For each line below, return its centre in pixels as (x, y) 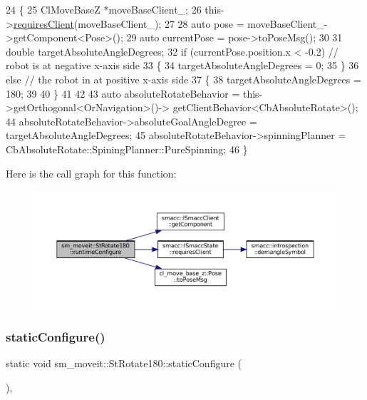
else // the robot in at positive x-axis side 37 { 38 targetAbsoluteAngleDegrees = (183, 79)
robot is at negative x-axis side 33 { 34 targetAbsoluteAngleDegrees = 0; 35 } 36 (182, 65)
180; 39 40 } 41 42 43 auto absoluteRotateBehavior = (123, 93)
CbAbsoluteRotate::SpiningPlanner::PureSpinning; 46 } (127, 149)
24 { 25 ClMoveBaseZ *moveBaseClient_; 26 (104, 9)
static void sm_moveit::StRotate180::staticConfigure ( (124, 363)
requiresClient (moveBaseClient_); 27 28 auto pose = (129, 23)
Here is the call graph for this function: (91, 173)
